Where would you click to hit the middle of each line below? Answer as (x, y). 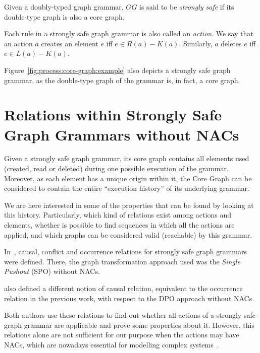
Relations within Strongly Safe (113, 115)
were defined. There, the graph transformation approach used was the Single (122, 261)
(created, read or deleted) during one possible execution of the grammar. (116, 168)
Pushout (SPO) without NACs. (52, 271)
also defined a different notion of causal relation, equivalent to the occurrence (123, 288)
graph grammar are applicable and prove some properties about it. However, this (129, 325)
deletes (231, 43)
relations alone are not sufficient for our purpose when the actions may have (122, 335)
